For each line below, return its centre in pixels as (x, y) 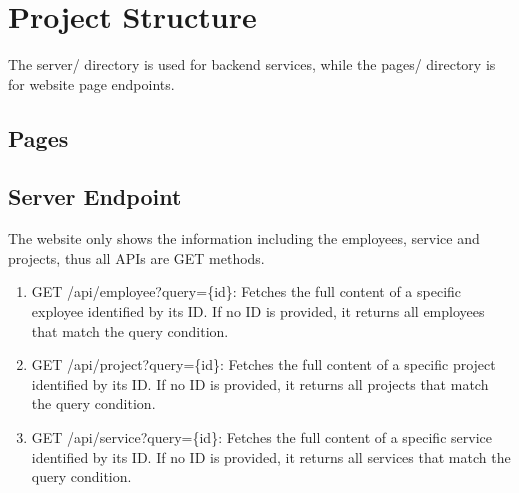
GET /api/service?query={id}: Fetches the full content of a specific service (261, 437)
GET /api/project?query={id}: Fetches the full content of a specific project (263, 364)
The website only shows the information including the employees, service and (244, 238)
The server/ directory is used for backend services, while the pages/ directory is (252, 64)
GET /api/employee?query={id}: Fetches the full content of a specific (246, 291)
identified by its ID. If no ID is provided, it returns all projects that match (260, 383)
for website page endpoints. (91, 83)
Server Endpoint (95, 196)
